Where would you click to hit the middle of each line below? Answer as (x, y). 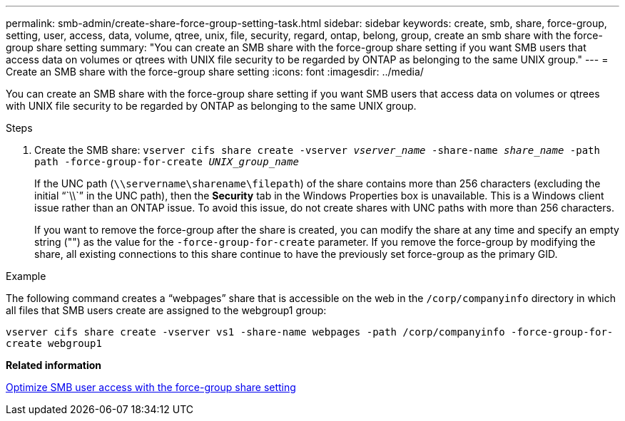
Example (26, 276)
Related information (54, 365)
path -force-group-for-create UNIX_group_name (167, 162)
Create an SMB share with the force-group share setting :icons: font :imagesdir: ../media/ (215, 72)
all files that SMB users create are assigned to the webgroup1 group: (166, 310)
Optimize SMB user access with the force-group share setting (151, 387)
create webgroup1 (54, 343)
